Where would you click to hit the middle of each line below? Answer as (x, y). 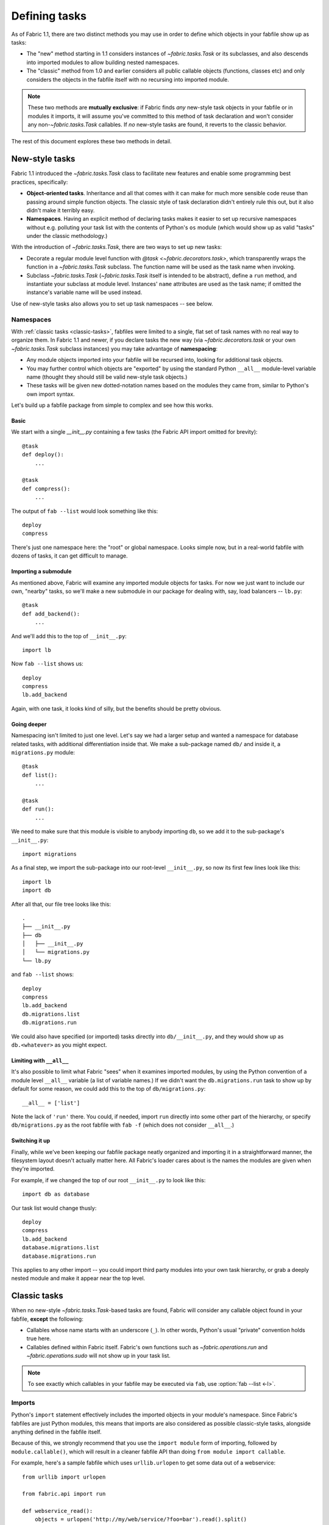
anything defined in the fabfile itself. (56, 1432)
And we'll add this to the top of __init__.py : (69, 636)
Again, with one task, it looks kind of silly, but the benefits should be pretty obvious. (116, 708)
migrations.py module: (43, 753)
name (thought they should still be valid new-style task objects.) (107, 377)
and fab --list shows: (43, 974)
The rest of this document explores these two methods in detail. (91, 142)
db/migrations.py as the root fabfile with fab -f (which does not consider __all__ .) (123, 1125)
